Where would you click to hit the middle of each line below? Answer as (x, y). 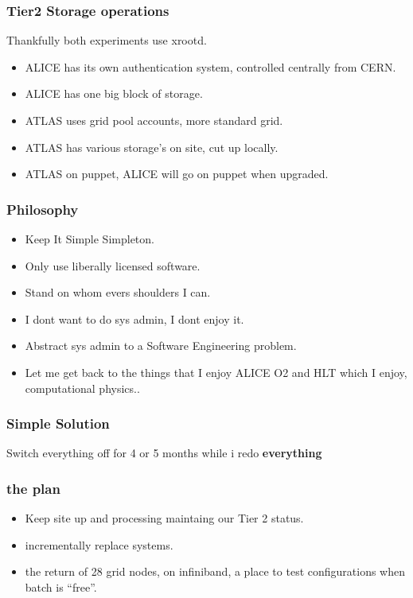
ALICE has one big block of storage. (114, 93)
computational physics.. (82, 388)
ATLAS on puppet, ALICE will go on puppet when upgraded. (177, 174)
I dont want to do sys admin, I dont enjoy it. (134, 318)
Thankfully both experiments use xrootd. (107, 40)
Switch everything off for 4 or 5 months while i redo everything (164, 453)
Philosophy (43, 209)
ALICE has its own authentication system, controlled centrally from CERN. (210, 66)
